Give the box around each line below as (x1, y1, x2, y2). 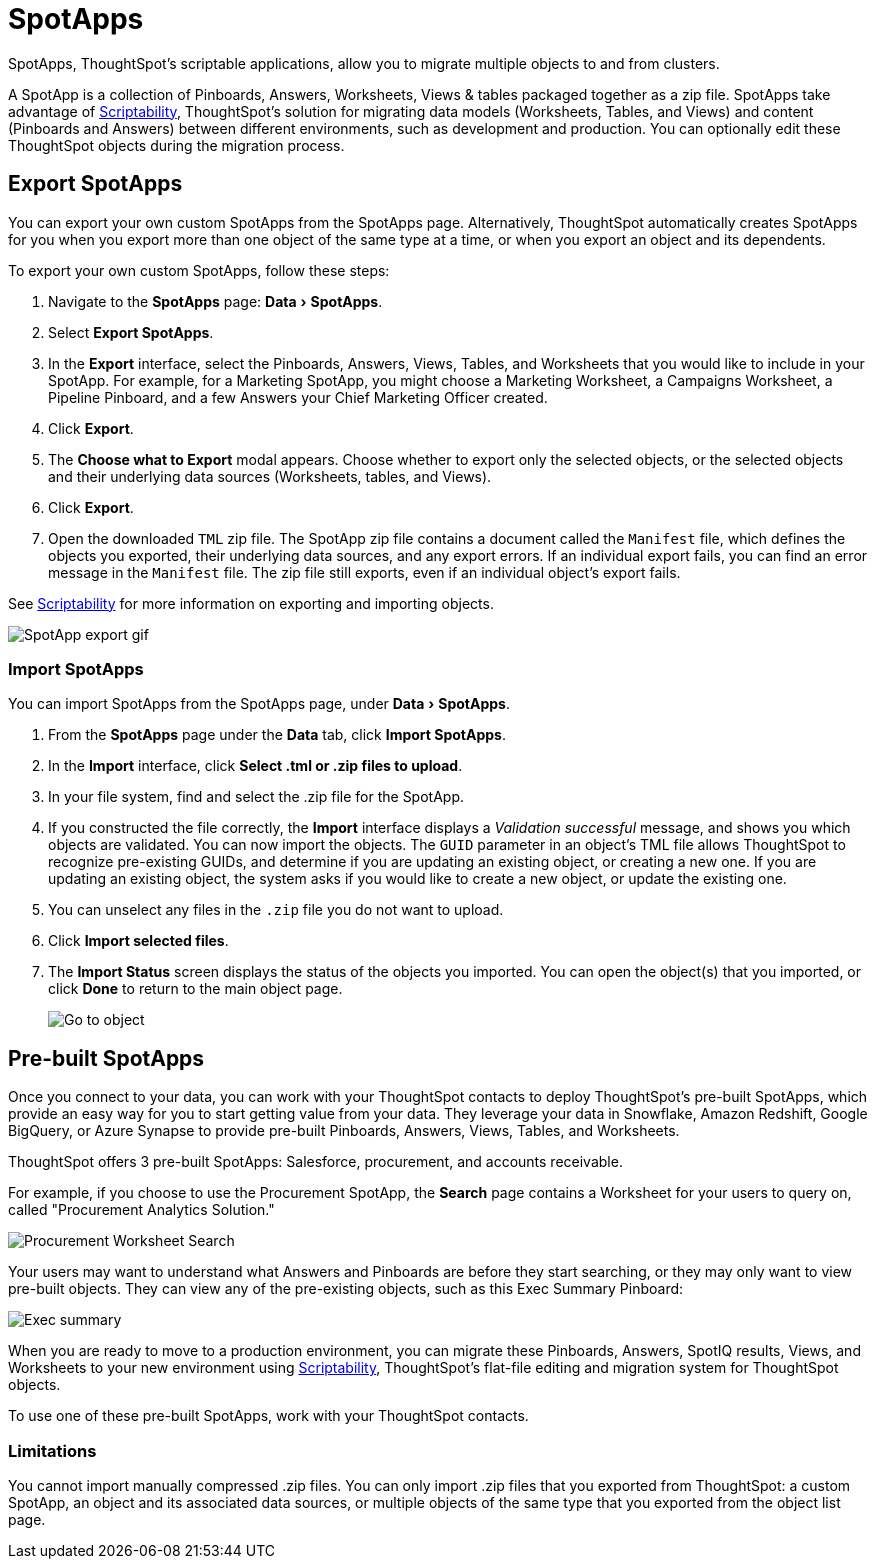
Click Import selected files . (48, 932, 229, 950)
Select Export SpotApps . (48, 323, 214, 341)
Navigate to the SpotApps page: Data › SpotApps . (48, 292, 383, 310)
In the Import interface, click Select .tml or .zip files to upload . (48, 757, 463, 775)
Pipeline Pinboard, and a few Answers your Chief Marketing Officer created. (48, 388, 548, 406)
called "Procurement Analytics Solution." (8, 1201, 275, 1219)
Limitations (8, 1440, 97, 1461)
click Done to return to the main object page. (48, 980, 343, 998)
